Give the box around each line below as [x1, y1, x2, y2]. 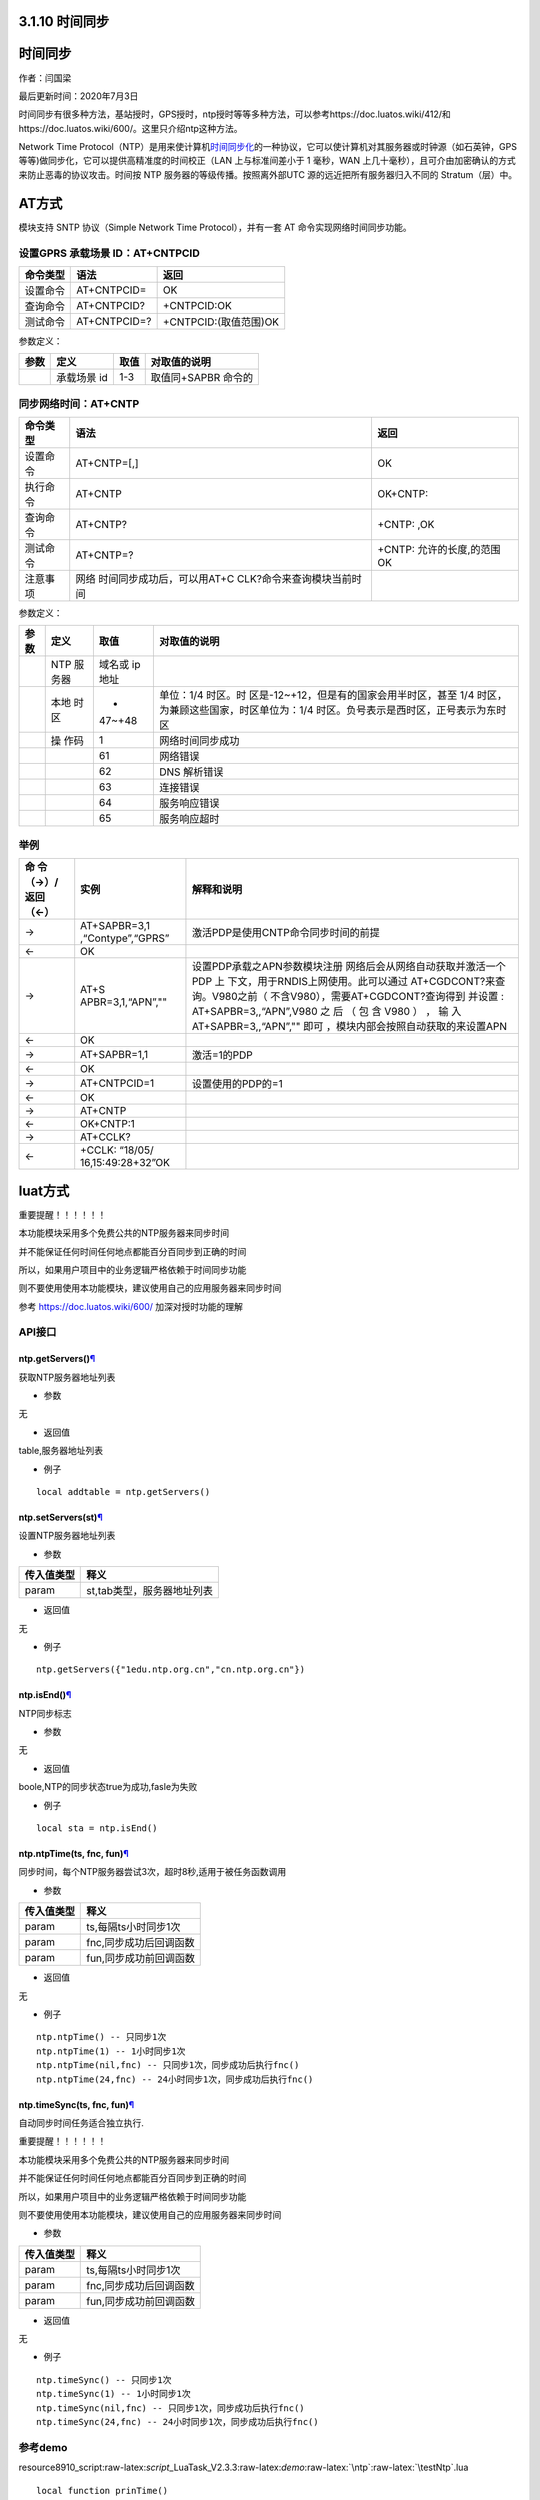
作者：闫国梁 [18, 71, 72, 84]
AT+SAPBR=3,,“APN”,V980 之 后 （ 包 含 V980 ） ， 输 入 [191, 1005, 462, 1019]
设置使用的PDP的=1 [191, 1077, 284, 1091]
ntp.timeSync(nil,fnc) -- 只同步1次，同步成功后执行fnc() [36, 2402, 305, 2414]
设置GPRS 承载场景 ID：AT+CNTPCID [18, 246, 200, 260]
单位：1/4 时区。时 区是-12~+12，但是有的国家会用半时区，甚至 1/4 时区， [158, 688, 508, 702]
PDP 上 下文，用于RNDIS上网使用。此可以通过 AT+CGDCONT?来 [191, 975, 496, 989]
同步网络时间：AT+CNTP [18, 396, 140, 410]
